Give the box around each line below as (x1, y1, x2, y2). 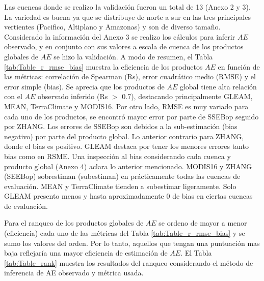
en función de (218, 61, 260, 72)
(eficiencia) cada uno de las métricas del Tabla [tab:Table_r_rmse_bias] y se (4, 228, 245, 238)
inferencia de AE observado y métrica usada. (4, 267, 144, 278)
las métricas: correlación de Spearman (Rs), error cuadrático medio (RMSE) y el (4, 71, 256, 82)
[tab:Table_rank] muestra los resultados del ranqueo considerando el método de (4, 257, 253, 268)
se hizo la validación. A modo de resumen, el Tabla (54, 51, 213, 61)
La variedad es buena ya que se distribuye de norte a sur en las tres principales (4, 11, 251, 22)
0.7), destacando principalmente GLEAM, (122, 91, 253, 102)
